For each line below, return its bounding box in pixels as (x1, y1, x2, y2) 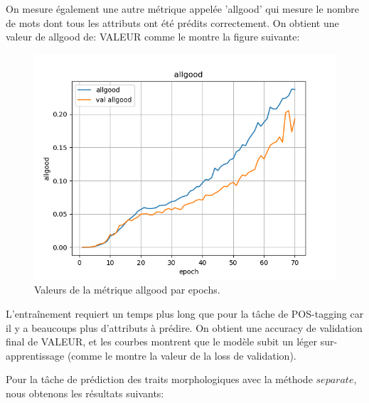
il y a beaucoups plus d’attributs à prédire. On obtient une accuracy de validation (6, 320, 363, 335)
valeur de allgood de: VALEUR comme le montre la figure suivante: (6, 29, 300, 44)
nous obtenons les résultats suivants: (6, 385, 164, 400)
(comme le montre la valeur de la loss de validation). (67, 348, 296, 362)
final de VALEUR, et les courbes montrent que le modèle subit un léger (6, 334, 318, 349)
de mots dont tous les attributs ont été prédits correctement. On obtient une (6, 15, 339, 30)
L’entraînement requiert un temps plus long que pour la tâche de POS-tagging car (6, 306, 364, 321)
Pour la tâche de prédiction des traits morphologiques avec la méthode (6, 372, 313, 387)
